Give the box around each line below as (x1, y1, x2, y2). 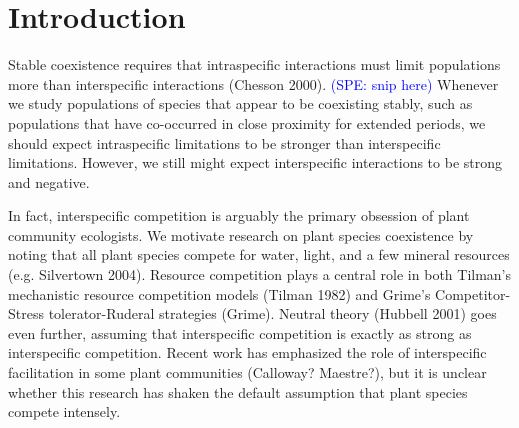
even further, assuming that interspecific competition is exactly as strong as (8, 322, 472, 343)
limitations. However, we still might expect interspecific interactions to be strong (8, 152, 503, 173)
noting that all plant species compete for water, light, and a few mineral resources (8, 244, 510, 265)
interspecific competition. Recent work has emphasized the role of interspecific (8, 342, 487, 363)
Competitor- (435, 283, 511, 304)
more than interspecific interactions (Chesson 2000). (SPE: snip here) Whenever (8, 73, 499, 94)
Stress (8, 303, 44, 324)
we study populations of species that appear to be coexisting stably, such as (8, 93, 473, 114)
